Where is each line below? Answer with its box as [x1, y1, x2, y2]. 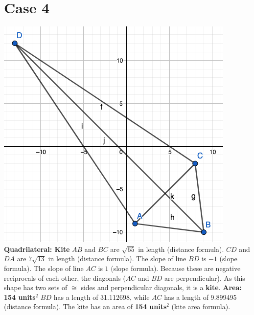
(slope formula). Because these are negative [111, 263, 241, 273]
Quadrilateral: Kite [4, 244, 70, 254]
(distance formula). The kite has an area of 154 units [4, 301, 167, 312]
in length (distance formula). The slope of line [48, 253, 186, 264]
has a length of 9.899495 [164, 292, 237, 302]
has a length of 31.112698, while [53, 292, 150, 302]
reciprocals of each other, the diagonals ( [4, 272, 126, 283]
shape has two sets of [4, 282, 68, 292]
